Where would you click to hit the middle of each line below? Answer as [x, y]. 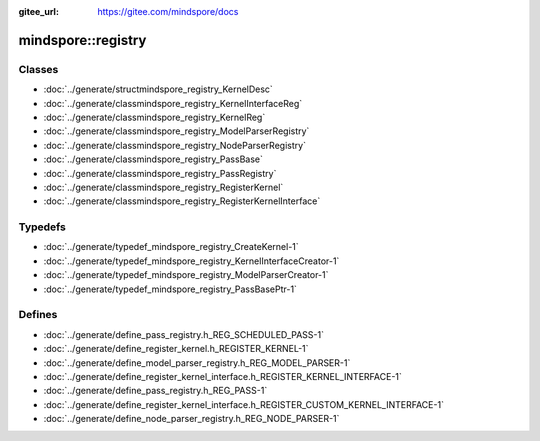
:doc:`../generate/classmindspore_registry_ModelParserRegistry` [176, 131]
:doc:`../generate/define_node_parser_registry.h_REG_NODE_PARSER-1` [191, 419]
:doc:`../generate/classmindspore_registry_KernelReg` [154, 117]
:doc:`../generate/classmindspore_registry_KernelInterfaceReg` [173, 103]
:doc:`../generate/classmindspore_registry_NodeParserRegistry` [175, 145]
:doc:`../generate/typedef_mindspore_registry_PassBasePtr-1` [170, 289]
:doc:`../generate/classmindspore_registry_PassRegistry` [160, 173]
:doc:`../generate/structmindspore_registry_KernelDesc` [158, 89]
